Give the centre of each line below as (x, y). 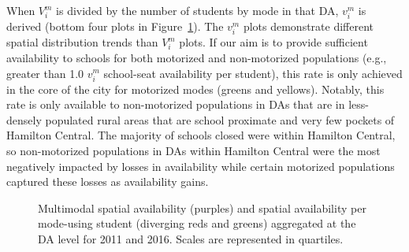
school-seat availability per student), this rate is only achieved (253, 73)
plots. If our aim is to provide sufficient (273, 42)
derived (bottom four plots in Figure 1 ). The (115, 26)
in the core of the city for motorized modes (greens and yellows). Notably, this (195, 89)
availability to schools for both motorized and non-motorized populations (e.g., (197, 57)
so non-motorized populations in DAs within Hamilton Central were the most (193, 151)
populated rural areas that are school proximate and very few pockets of (220, 119)
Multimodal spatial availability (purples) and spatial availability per (202, 208)
